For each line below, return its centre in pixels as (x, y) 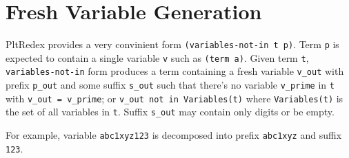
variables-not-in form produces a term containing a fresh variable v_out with (175, 71)
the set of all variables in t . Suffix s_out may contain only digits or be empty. (170, 112)
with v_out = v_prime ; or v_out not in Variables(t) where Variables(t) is (174, 98)
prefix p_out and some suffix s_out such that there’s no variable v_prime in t (170, 85)
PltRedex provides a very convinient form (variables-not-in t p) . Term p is (172, 44)
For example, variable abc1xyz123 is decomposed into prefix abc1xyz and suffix (174, 135)
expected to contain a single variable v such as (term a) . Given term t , (157, 57)
